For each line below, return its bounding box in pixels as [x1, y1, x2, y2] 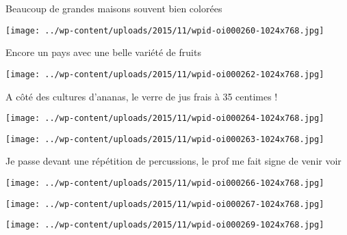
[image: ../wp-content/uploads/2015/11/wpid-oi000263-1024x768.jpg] [5, 134, 324, 144]
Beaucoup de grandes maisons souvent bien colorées [5, 1, 222, 15]
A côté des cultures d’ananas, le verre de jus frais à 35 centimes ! [5, 89, 278, 103]
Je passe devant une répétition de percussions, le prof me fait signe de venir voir [5, 154, 342, 168]
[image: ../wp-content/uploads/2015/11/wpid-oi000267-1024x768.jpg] [5, 199, 324, 209]
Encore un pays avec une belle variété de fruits [5, 45, 201, 59]
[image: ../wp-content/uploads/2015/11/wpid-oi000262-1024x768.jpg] [5, 69, 324, 79]
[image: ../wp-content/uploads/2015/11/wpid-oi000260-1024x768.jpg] [5, 25, 324, 36]
